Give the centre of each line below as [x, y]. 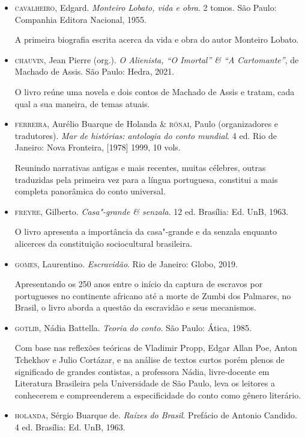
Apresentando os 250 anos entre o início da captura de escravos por [139, 284]
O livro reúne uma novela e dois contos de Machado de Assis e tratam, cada [155, 91]
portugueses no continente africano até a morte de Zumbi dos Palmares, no [153, 295]
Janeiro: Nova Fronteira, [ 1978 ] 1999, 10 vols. [98, 147]
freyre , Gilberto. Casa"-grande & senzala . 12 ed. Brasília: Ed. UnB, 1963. [152, 211]
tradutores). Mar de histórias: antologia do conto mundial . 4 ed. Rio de [146, 135]
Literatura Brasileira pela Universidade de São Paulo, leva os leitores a [145, 383]
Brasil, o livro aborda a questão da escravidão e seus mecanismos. [135, 307]
